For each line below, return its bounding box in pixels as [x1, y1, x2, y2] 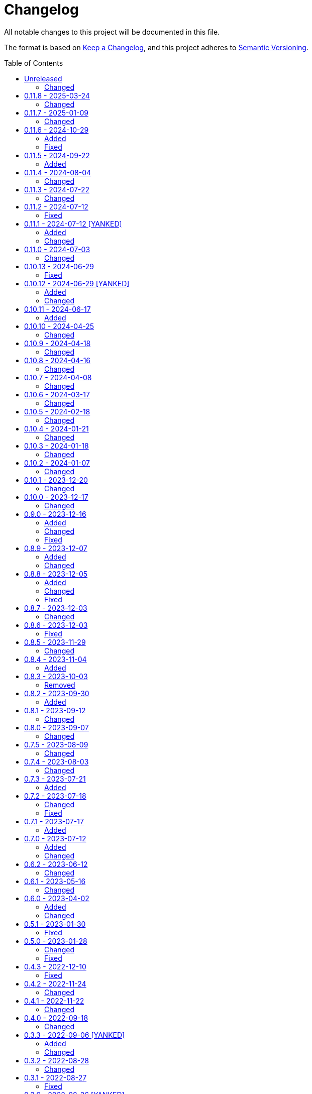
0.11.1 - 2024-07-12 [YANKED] [24, 219, 122, 228]
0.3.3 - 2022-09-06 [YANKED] [24, 1030, 125, 1039]
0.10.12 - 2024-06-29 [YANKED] [24, 279, 130, 288]
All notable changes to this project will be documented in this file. [4, 27, 220, 36]
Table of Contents [4, 58, 63, 67]
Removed [44, 680, 75, 689]
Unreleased [24, 74, 62, 83]
